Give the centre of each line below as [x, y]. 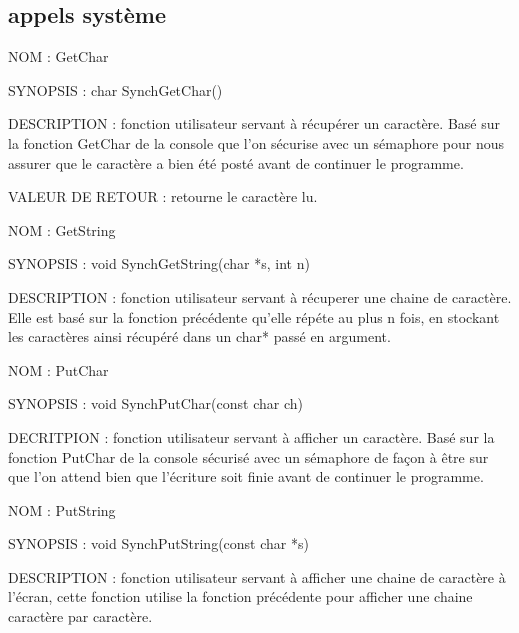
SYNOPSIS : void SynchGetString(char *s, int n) [159, 263]
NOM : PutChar [58, 369]
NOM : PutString [62, 509]
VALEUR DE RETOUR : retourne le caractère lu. [163, 196]
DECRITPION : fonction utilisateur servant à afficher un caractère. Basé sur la [251, 436]
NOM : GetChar [58, 56]
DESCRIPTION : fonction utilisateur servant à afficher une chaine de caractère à [257, 576]
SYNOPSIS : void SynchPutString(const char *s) [158, 543]
